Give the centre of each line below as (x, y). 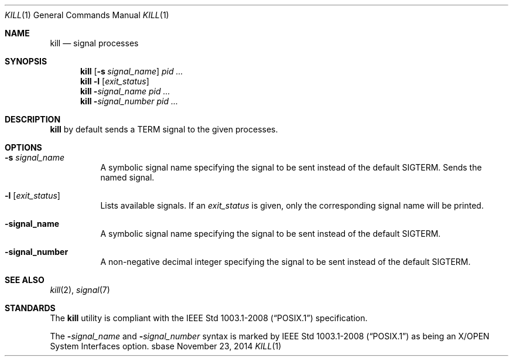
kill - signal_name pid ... (125, 91)
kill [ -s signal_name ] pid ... (132, 71)
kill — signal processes (94, 43)
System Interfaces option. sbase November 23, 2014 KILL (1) (166, 346)
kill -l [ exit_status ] (115, 81)
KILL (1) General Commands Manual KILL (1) (87, 15)
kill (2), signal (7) (80, 290)
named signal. (127, 177)
